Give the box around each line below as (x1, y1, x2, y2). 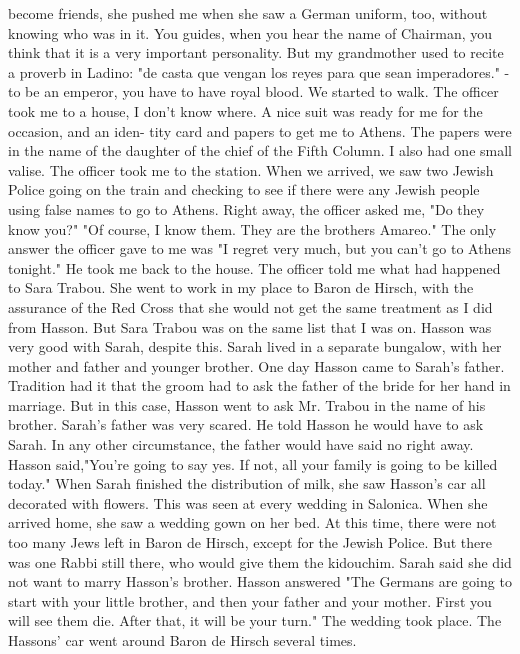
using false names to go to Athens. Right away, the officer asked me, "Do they (8, 198, 485, 219)
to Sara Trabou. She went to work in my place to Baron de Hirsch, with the (8, 277, 474, 298)
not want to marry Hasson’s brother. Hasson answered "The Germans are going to (8, 571, 512, 592)
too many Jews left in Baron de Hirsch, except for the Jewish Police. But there (8, 532, 492, 553)
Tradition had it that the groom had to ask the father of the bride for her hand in (8, 375, 511, 396)
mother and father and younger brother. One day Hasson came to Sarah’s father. (8, 355, 505, 376)
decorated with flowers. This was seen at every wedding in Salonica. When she (8, 492, 488, 513)
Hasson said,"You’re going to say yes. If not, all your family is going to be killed (8, 453, 498, 474)
